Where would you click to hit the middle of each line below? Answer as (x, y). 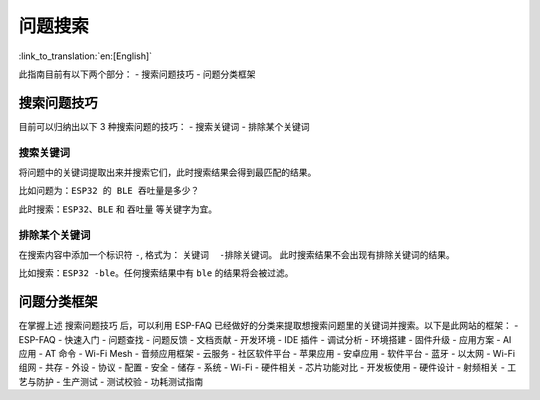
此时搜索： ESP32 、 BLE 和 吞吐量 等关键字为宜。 (118, 209)
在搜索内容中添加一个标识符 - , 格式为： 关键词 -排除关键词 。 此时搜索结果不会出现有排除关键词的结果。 (236, 254)
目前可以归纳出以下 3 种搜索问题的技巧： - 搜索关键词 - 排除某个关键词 (164, 126)
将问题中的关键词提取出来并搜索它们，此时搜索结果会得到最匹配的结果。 (167, 172)
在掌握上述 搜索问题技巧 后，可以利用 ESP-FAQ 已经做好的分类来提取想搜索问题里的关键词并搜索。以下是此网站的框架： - (268, 326)
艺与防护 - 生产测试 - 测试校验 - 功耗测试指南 (111, 381)
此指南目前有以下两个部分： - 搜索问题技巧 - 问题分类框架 (137, 74)
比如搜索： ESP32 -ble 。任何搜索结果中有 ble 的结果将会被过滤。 (156, 273)
